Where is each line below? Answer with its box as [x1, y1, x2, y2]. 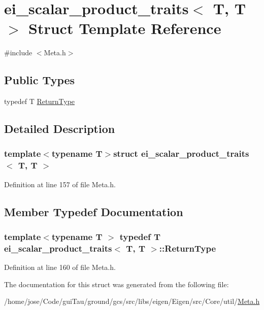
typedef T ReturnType [4, 96, 75, 107]
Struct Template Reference [28, 18, 221, 39]
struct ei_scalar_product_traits [113, 147, 249, 160]
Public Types [4, 72, 75, 88]
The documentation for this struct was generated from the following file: [4, 279, 229, 289]
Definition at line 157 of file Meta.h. [4, 179, 116, 189]
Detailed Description [4, 121, 115, 136]
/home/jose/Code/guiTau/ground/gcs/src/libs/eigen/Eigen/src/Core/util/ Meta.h [4, 296, 260, 306]
